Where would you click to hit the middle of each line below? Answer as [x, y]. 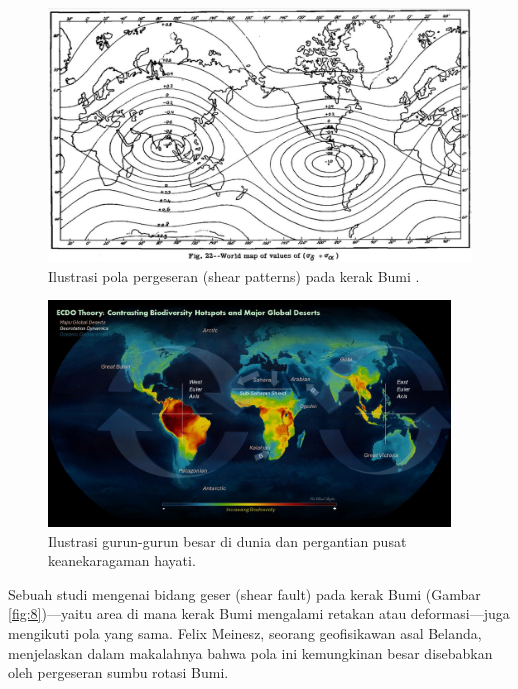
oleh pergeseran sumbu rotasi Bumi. [118, 672]
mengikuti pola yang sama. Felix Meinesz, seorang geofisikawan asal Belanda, [245, 632]
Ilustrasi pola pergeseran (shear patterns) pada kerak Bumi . [234, 275]
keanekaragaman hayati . [122, 560]
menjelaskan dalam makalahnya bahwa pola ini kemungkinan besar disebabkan [250, 652]
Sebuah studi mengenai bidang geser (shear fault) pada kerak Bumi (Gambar [244, 593]
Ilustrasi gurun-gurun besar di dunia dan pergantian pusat [227, 540]
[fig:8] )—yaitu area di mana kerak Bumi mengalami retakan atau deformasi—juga [259, 613]
